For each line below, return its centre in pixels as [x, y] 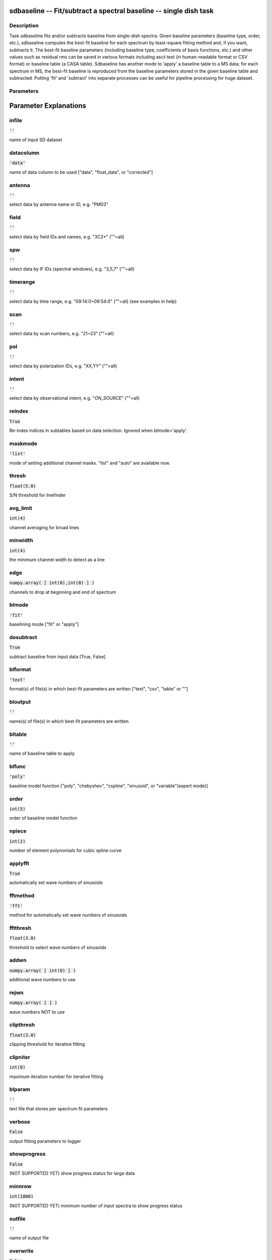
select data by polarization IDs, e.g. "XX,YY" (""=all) [63, 366]
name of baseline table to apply [42, 753]
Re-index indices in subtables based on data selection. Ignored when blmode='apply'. [98, 430]
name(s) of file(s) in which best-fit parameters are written [69, 721]
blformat [20, 669]
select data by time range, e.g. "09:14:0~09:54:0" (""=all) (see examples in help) [93, 301]
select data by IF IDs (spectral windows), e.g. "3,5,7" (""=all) [72, 269]
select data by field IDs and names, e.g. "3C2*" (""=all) [67, 236]
